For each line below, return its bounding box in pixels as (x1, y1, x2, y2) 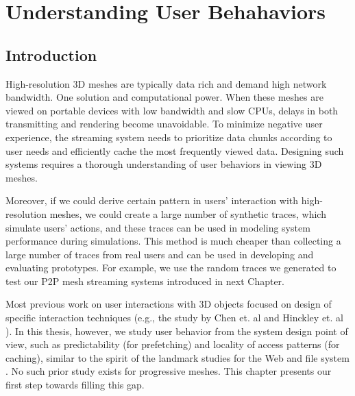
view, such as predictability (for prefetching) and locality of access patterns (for (5, 337, 340, 351)
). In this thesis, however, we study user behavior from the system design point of (5, 323, 348, 338)
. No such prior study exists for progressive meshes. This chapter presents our (5, 364, 332, 378)
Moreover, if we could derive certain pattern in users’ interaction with (5, 193, 299, 208)
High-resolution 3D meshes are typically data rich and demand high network (5, 76, 327, 90)
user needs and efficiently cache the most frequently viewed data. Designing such (5, 143, 344, 158)
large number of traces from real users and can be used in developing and (5, 247, 314, 261)
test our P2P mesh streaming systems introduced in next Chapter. (5, 273, 284, 288)
